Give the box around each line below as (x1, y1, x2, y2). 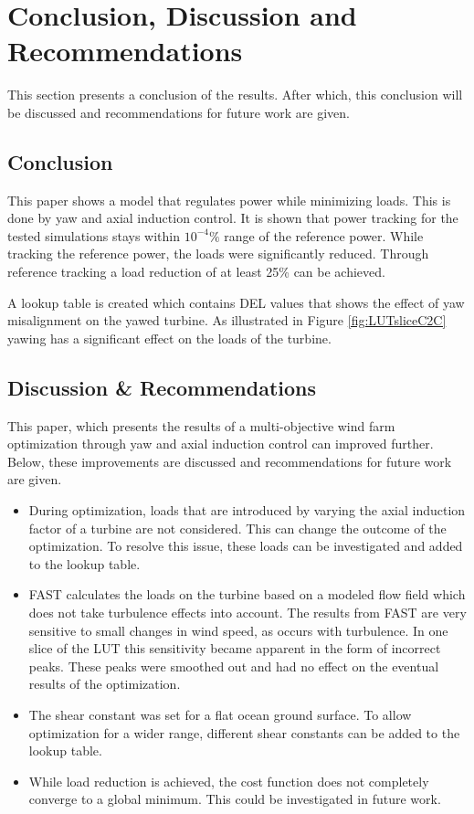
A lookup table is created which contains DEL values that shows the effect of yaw (7, 292, 465, 312)
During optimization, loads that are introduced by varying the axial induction (28, 501, 466, 520)
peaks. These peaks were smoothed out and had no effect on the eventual (28, 656, 439, 675)
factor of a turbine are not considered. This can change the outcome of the (28, 518, 447, 537)
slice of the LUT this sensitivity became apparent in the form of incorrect (28, 639, 441, 658)
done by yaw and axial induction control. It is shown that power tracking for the (7, 208, 458, 227)
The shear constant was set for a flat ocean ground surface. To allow (28, 704, 412, 724)
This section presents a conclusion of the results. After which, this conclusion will (7, 85, 463, 104)
